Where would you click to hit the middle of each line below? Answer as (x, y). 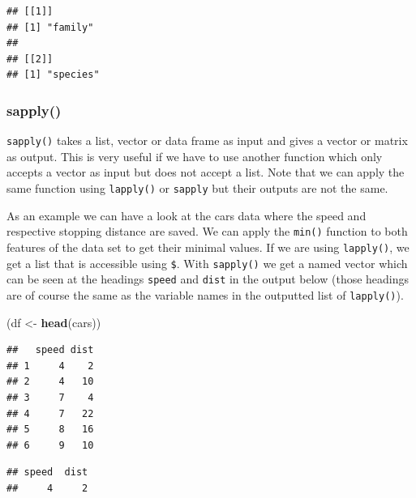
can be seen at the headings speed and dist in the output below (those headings (208, 279)
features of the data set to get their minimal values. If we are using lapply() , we (208, 247)
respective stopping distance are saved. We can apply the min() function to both (207, 231)
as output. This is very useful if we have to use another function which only (195, 156)
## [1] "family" (50, 27)
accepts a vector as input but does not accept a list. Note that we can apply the (206, 172)
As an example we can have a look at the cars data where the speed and (187, 215)
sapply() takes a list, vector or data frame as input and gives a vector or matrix (207, 140)
